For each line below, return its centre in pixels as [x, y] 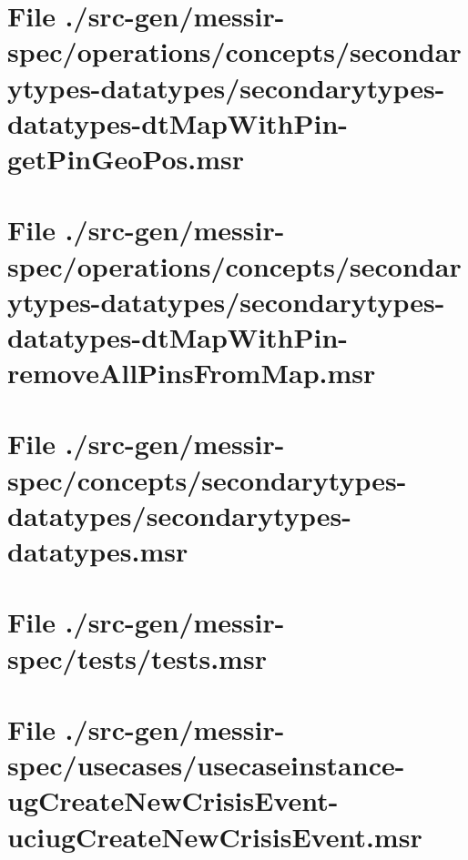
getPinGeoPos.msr [126, 158]
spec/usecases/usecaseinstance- [206, 765]
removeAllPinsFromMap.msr [192, 373]
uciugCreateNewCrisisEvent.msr [215, 836]
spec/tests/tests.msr [137, 658]
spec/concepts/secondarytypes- [207, 479]
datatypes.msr [98, 551]
